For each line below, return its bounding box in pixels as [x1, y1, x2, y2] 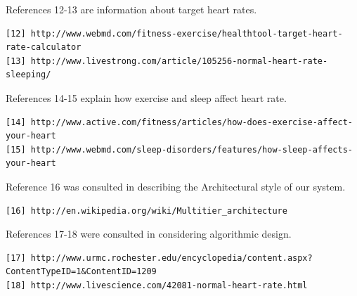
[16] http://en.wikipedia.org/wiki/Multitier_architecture [6, 205, 287, 216]
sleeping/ [6, 70, 51, 80]
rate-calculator [6, 42, 82, 53]
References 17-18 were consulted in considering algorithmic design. [6, 226, 292, 241]
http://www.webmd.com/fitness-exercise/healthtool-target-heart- [30, 28, 343, 39]
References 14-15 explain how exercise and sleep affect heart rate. [6, 90, 287, 105]
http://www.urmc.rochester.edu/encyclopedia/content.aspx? [30, 252, 313, 263]
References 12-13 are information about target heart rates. [6, 2, 257, 16]
